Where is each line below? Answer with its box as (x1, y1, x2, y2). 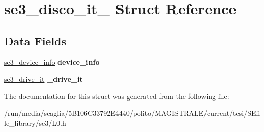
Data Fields (4, 32, 67, 48)
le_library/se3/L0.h (4, 117, 66, 128)
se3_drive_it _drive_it (4, 74, 83, 84)
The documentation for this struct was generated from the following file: (4, 90, 229, 101)
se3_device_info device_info (4, 56, 100, 67)
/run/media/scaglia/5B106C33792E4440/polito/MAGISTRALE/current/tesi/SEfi (4, 108, 260, 118)
